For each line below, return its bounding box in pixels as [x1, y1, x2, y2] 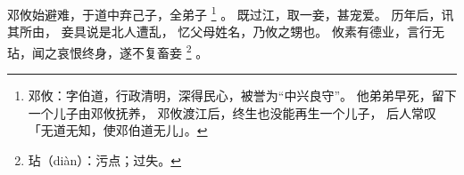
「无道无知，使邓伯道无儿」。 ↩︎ [28, 121, 208, 139]
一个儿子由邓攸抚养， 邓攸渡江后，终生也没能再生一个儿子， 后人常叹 [28, 103, 437, 122]
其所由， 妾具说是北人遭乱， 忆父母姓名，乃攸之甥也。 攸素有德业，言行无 [7, 22, 444, 41]
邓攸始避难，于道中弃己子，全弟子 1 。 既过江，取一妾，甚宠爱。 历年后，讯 [7, 3, 454, 23]
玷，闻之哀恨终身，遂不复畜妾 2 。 [7, 40, 209, 61]
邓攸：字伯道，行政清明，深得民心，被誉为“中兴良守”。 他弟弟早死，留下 [28, 86, 457, 105]
